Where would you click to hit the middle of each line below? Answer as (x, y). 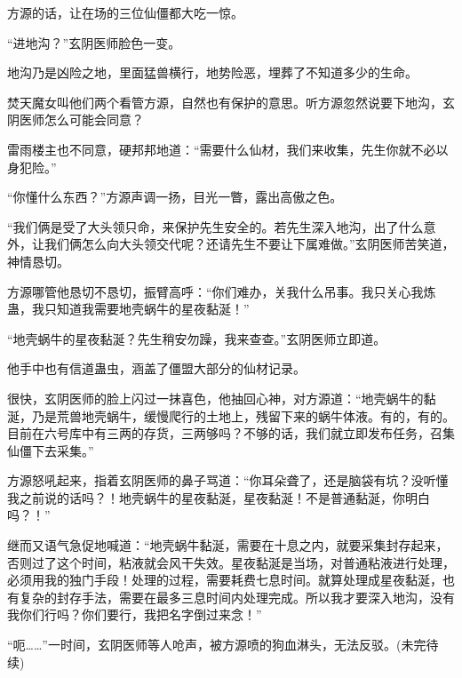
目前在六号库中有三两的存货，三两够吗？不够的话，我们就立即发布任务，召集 (231, 433)
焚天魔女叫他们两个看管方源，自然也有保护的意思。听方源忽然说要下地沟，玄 (231, 102)
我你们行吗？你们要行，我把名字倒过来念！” (135, 614)
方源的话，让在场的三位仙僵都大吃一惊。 (125, 12)
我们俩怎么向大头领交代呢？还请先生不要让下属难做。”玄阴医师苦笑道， (249, 244)
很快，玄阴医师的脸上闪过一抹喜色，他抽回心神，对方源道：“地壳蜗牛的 (215, 398)
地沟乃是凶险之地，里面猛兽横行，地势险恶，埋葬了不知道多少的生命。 (212, 72)
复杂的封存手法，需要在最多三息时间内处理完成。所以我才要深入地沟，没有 (237, 597)
